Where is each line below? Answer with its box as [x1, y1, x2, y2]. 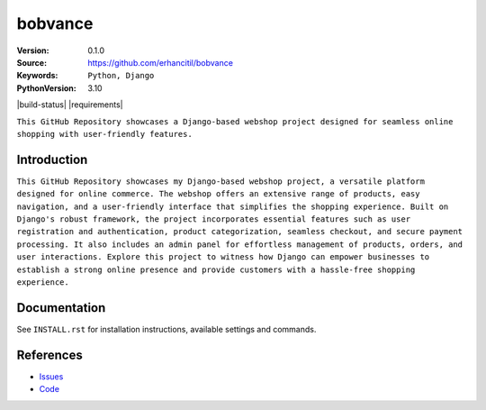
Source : [16, 57, 48, 68]
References [16, 347, 83, 362]
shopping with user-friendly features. [16, 129, 193, 139]
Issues [39, 370, 64, 382]
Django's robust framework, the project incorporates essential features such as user [16, 214, 411, 224]
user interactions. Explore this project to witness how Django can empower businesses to [16, 252, 430, 262]
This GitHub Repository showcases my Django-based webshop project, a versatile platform [16, 176, 425, 187]
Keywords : [16, 70, 58, 81]
